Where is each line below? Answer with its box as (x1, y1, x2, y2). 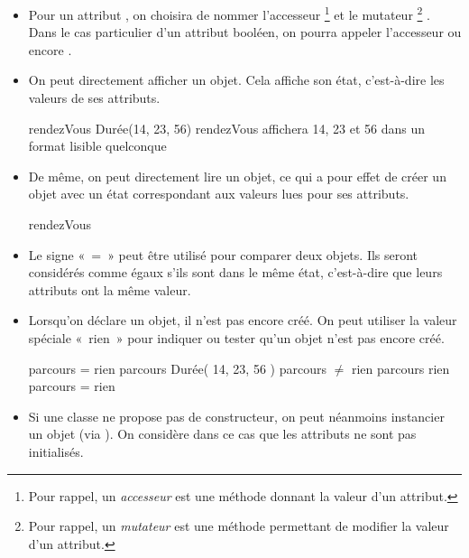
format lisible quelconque (28, 136, 167, 155)
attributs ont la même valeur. (28, 280, 191, 299)
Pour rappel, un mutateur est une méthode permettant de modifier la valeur (28, 516, 449, 535)
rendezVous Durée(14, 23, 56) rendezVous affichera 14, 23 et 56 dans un (28, 118, 426, 137)
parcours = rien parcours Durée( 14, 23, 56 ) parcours (28, 358, 326, 377)
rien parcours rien (351, 358, 450, 377)
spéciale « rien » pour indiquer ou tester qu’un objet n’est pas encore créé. (28, 328, 445, 347)
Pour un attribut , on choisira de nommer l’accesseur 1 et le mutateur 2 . (28, 3, 430, 23)
